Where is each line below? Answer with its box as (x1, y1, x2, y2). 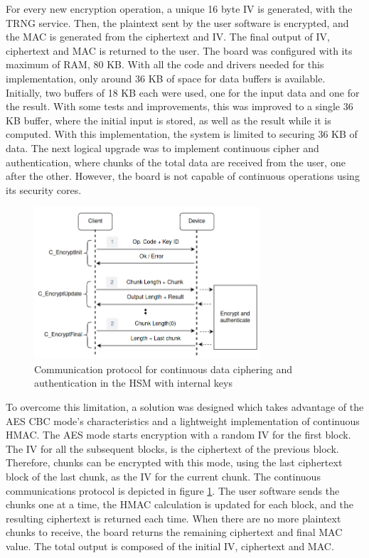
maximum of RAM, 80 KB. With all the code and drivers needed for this (6, 57, 324, 72)
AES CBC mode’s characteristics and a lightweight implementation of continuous (6, 413, 360, 428)
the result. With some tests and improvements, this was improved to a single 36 (6, 99, 353, 114)
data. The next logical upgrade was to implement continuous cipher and (6, 140, 319, 155)
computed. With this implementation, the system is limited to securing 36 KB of (6, 127, 358, 141)
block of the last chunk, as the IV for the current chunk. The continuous (6, 469, 321, 484)
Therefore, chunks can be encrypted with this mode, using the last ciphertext (6, 455, 343, 470)
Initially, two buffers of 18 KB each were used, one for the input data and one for (6, 85, 360, 100)
